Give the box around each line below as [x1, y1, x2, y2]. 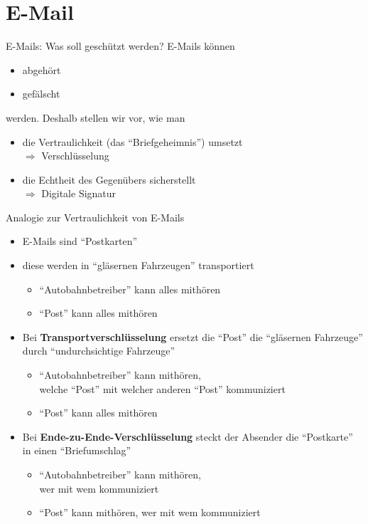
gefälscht [22, 86, 60, 101]
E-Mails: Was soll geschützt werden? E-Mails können [6, 38, 235, 53]
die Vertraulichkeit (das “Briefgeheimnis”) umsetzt [22, 134, 243, 149]
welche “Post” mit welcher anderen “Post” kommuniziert [39, 381, 286, 396]
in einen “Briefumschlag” [22, 443, 131, 458]
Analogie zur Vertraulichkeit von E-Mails [6, 209, 185, 224]
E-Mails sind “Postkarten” [22, 234, 138, 248]
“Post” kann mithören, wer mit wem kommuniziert [39, 505, 261, 520]
